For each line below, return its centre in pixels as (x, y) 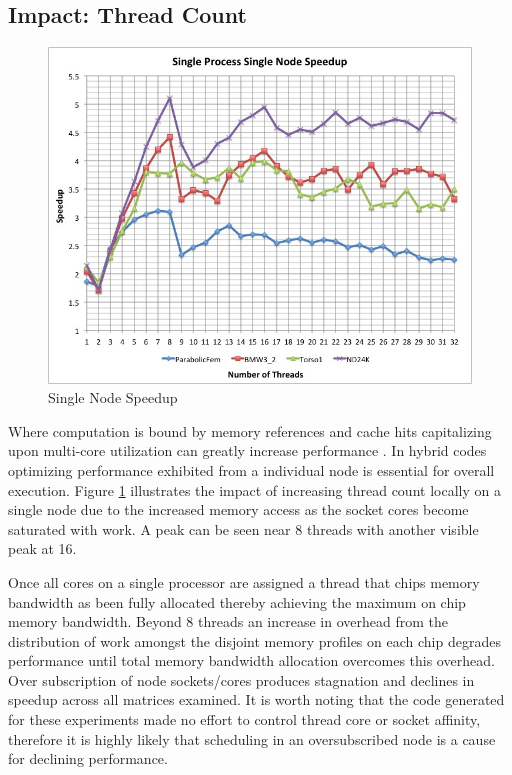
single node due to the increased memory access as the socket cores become (238, 509)
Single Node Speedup (113, 397)
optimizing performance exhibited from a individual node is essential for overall (251, 469)
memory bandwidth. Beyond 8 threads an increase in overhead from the (228, 621)
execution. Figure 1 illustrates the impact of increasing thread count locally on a (254, 489)
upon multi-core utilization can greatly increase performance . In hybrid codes (247, 450)
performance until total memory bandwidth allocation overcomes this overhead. (251, 660)
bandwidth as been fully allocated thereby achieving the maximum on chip (237, 601)
